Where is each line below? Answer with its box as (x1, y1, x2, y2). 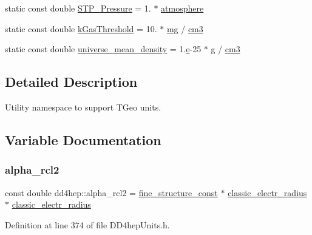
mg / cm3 (166, 22, 203, 35)
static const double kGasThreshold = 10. (5, 22, 157, 35)
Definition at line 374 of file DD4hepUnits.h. (5, 218, 170, 231)
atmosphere (161, 2, 204, 14)
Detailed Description (5, 72, 138, 91)
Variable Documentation (5, 130, 161, 149)
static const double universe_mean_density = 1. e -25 (5, 43, 202, 55)
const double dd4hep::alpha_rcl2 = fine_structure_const (5, 186, 218, 199)
